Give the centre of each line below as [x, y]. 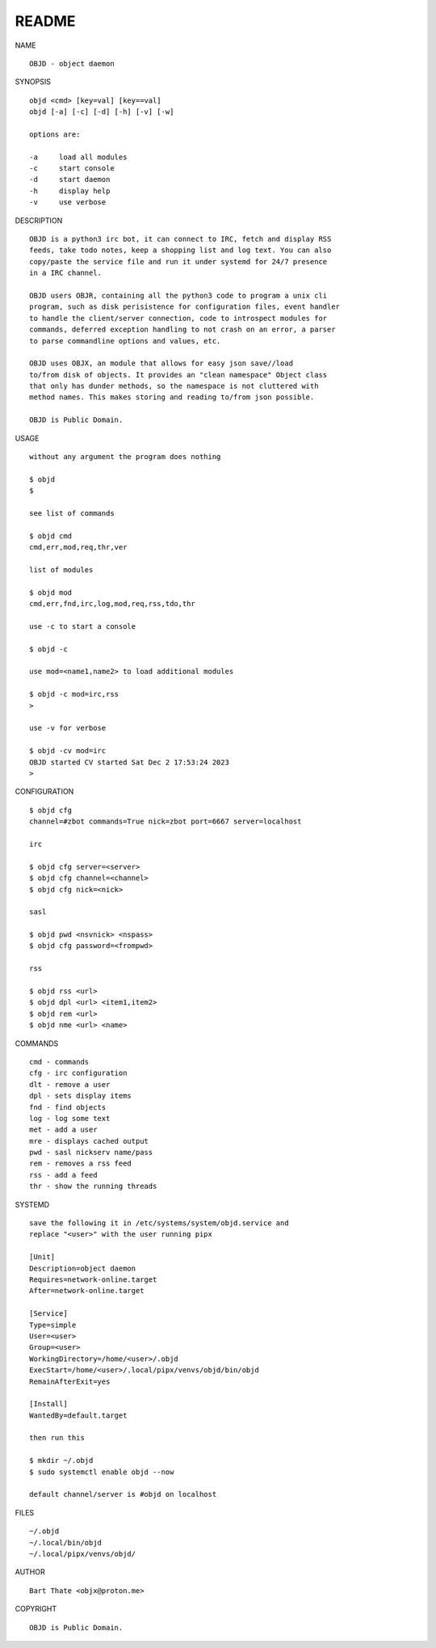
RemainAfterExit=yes [70, 1381]
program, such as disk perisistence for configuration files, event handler [185, 307]
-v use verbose [68, 202]
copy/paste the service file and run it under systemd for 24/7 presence [178, 261]
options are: [55, 134]
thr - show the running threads [93, 1186]
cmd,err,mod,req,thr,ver [78, 547]
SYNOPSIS [33, 82]
